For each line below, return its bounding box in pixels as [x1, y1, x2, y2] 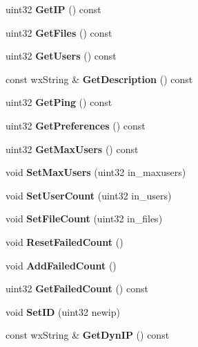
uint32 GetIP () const [6, 2, 101, 16]
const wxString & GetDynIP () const [6, 328, 170, 342]
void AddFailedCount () [6, 258, 117, 272]
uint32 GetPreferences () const [6, 118, 146, 132]
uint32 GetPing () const [6, 95, 112, 109]
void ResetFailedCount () [6, 234, 123, 249]
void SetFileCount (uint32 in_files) [6, 211, 163, 226]
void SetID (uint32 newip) [6, 304, 120, 319]
